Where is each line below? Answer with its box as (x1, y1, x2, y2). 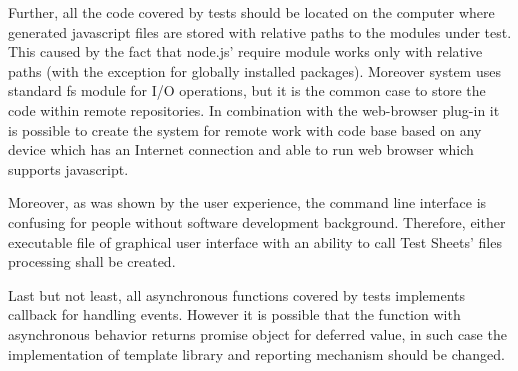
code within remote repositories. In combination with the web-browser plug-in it (8, 99, 500, 120)
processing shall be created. (8, 251, 176, 272)
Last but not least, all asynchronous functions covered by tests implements (8, 284, 466, 305)
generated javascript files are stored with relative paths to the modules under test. (8, 21, 512, 42)
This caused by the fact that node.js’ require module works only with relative (8, 41, 483, 62)
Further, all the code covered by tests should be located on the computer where (8, 2, 495, 22)
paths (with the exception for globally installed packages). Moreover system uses (8, 60, 501, 81)
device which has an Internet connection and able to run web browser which (8, 139, 474, 160)
